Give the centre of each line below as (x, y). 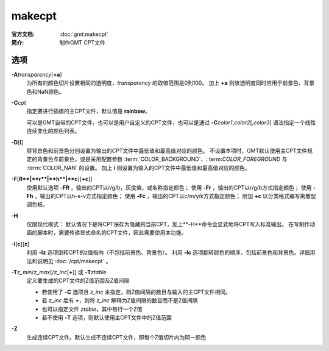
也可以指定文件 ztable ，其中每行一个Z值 (92, 309)
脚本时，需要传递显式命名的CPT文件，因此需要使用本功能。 (112, 233)
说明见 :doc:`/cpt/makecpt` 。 (74, 261)
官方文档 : (23, 34)
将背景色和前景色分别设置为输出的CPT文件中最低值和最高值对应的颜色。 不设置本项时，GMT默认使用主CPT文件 (167, 151)
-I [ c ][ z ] (20, 244)
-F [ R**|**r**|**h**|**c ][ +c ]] (52, 179)
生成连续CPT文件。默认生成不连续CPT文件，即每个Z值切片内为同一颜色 (116, 337)
